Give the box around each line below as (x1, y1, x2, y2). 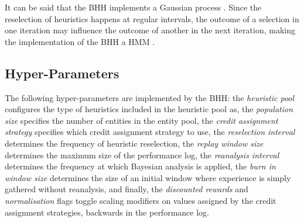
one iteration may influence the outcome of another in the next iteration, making (5, 24, 295, 36)
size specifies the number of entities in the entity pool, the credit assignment (5, 114, 278, 126)
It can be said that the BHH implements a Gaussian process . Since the (5, 1, 262, 13)
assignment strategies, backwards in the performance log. (5, 206, 209, 218)
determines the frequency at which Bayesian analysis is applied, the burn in (5, 160, 276, 172)
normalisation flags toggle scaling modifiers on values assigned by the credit (5, 194, 276, 206)
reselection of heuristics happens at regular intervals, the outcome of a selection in (5, 12, 299, 25)
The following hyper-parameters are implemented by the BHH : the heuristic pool (5, 91, 295, 103)
